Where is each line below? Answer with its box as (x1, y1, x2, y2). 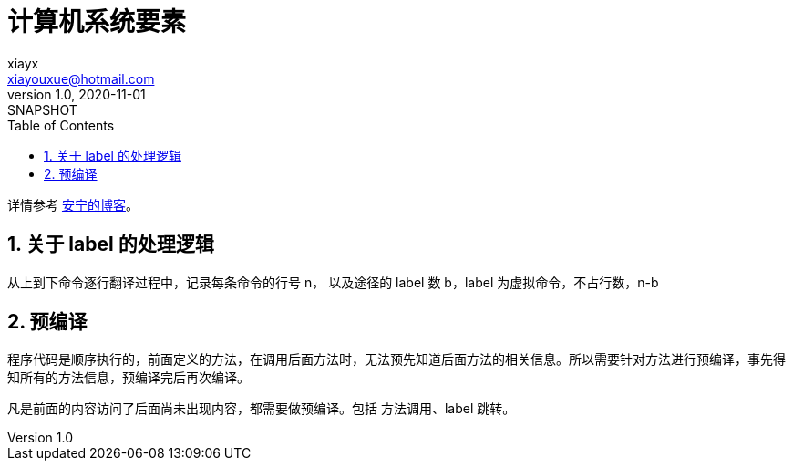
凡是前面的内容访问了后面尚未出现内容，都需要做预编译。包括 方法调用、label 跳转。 (7, 400, 516, 417)
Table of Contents (7, 117, 115, 133)
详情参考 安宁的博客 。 (7, 196, 139, 213)
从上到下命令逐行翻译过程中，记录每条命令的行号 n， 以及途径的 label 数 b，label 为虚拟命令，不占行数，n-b (7, 274, 659, 290)
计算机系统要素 (7, 6, 187, 37)
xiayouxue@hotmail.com (7, 70, 155, 87)
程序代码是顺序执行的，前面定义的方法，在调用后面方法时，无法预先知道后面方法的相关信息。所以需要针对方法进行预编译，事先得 (7, 351, 786, 368)
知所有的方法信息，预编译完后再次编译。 (7, 369, 250, 386)
